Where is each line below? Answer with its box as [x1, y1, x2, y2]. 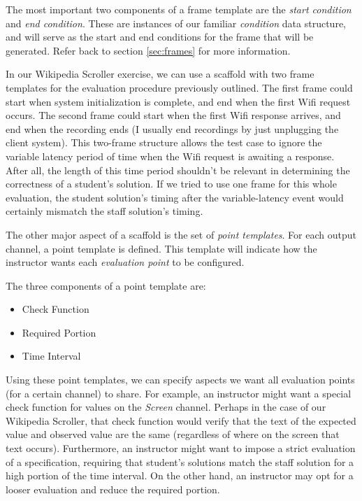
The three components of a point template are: [6, 278, 206, 292]
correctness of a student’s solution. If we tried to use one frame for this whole [6, 176, 337, 191]
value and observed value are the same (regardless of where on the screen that [6, 427, 340, 442]
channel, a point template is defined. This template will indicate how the [6, 241, 317, 255]
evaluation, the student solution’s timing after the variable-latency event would [6, 190, 344, 204]
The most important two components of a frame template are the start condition [6, 2, 352, 16]
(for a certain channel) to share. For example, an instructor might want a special [6, 386, 352, 400]
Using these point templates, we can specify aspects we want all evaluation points [6, 372, 355, 387]
